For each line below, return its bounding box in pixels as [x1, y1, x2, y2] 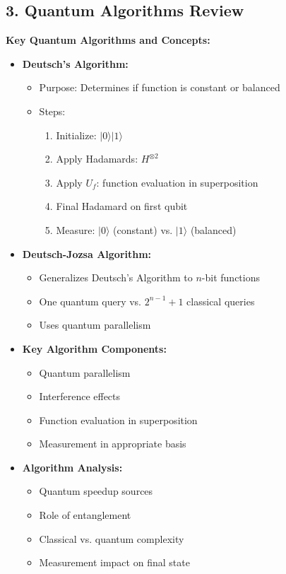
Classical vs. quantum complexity [39, 531, 184, 546]
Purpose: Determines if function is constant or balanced [39, 80, 280, 95]
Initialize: [56, 127, 97, 142]
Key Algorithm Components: [22, 341, 167, 356]
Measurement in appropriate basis [39, 436, 186, 451]
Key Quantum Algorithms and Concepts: [6, 33, 210, 47]
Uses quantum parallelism [39, 317, 151, 332]
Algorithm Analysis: [22, 459, 123, 474]
